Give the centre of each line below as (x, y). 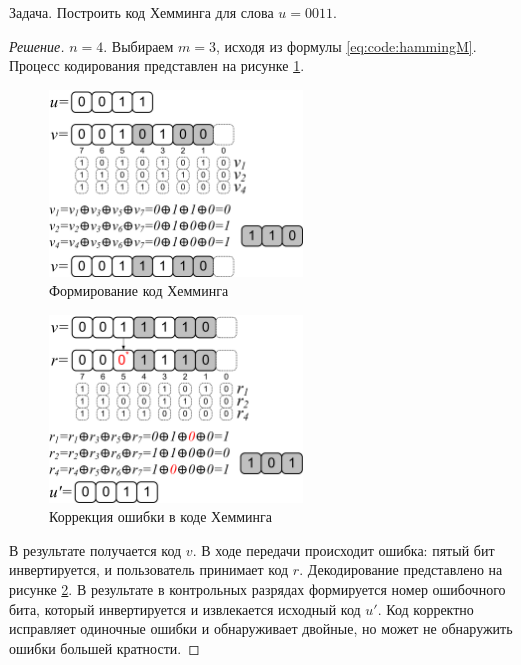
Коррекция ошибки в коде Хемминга (161, 516)
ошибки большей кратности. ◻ (104, 647)
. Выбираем (138, 45)
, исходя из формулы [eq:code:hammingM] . (346, 45)
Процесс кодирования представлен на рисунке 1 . (157, 65)
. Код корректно (425, 608)
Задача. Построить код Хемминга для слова (141, 12)
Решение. (37, 45)
